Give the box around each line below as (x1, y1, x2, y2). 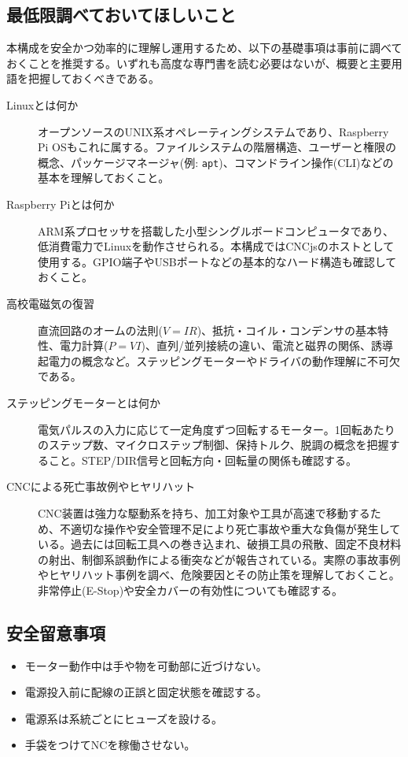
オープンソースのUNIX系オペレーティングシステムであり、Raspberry (38, 123, 389, 139)
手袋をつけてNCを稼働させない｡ (24, 737, 190, 753)
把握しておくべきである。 (28, 70, 160, 87)
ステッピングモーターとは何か (6, 394, 160, 410)
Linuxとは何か (6, 96, 79, 113)
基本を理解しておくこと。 (38, 169, 170, 186)
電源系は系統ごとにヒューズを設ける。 (24, 710, 223, 726)
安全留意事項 (6, 620, 105, 644)
